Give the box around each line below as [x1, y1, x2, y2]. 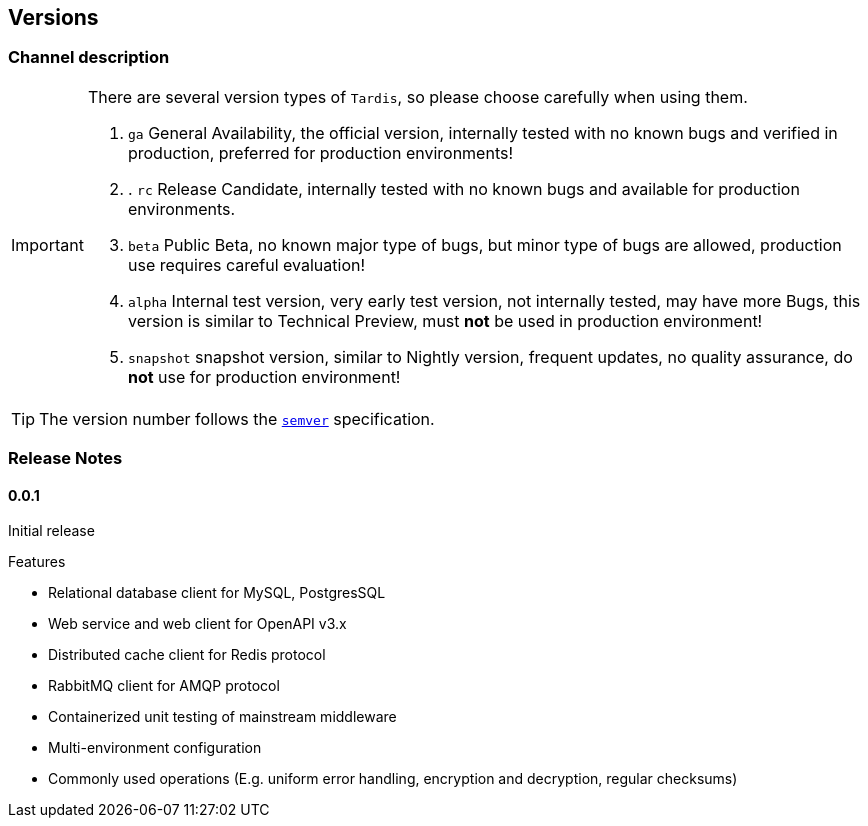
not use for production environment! [127, 366, 401, 387]
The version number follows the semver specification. [39, 408, 435, 429]
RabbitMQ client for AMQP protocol [48, 677, 280, 695]
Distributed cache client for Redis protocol [48, 646, 326, 664]
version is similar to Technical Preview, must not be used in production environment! [127, 310, 763, 331]
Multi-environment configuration [48, 739, 262, 757]
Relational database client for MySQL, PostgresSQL [48, 584, 386, 602]
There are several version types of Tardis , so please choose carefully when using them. [87, 86, 748, 107]
